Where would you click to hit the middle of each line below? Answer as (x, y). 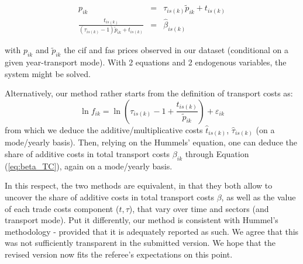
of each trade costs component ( (62, 208)
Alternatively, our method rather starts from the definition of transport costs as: (149, 93)
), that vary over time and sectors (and (199, 208)
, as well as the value (259, 197)
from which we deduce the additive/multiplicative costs (104, 129)
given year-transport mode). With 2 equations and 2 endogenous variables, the (146, 62)
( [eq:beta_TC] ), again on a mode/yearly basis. (89, 166)
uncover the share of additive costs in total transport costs (109, 197)
